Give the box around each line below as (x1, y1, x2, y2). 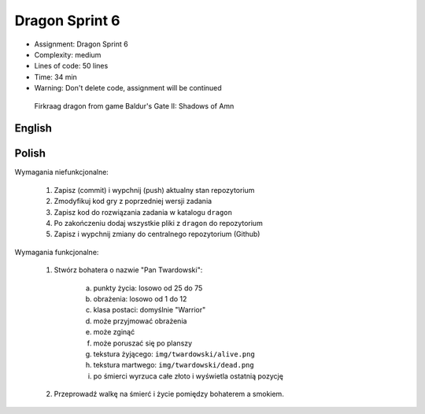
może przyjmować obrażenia (93, 316, 187, 326)
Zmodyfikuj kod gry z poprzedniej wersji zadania (54, 197, 213, 206)
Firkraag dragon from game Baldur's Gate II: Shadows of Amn (34, 101, 235, 110)
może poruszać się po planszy (93, 338, 193, 348)
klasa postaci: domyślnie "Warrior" (93, 305, 206, 315)
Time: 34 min (34, 72, 78, 82)
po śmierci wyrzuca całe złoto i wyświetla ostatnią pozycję (93, 371, 283, 381)
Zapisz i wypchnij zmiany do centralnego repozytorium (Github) (54, 229, 261, 239)
